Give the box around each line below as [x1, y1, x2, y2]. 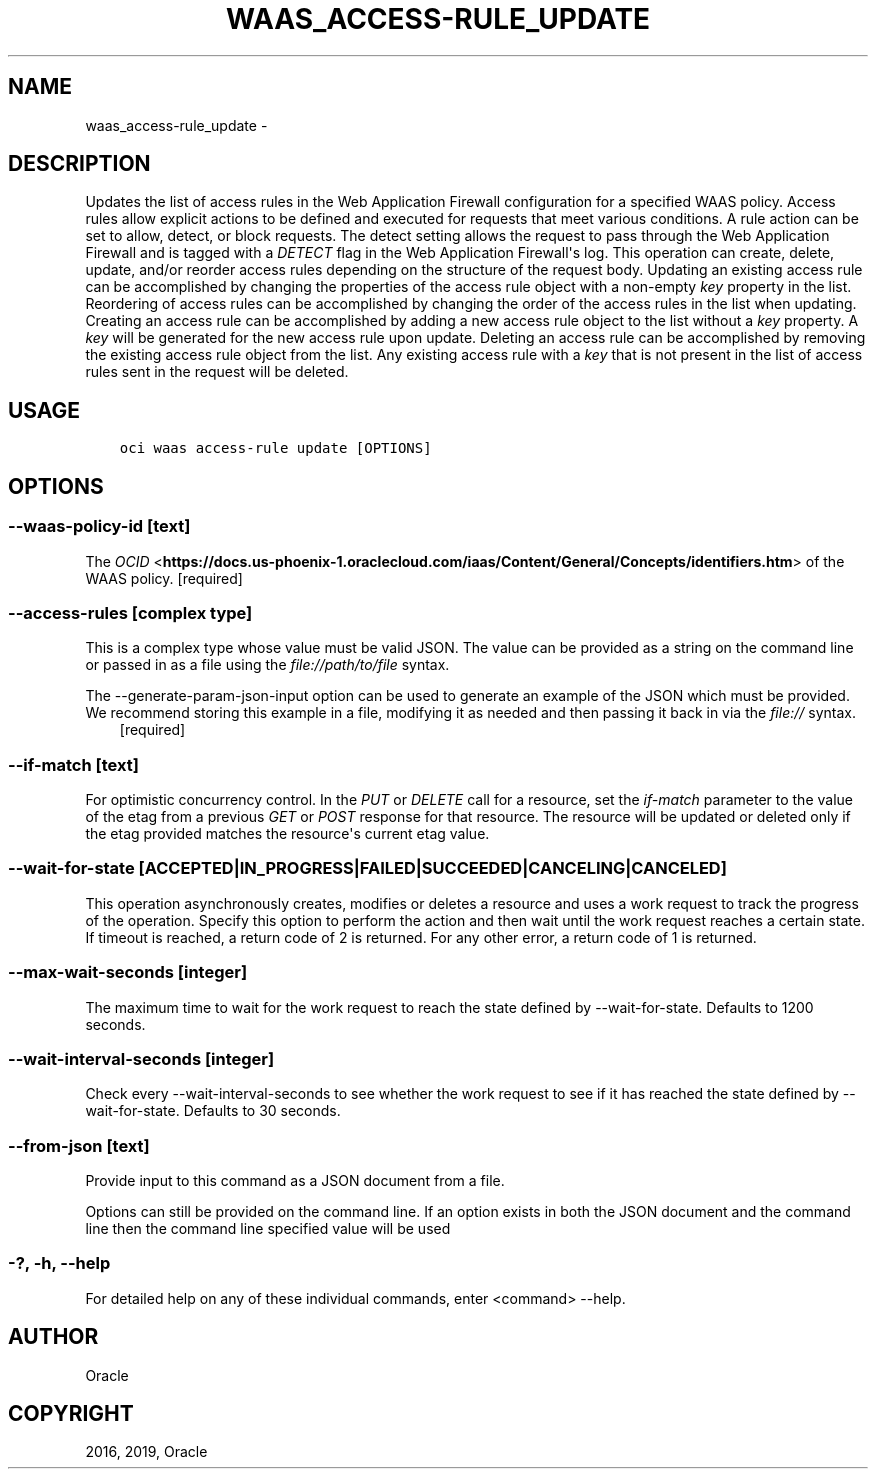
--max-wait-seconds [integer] [8, 962, 248, 983]
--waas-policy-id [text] [8, 516, 191, 537]
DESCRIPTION [8, 151, 151, 177]
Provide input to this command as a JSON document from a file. [85, 1172, 505, 1189]
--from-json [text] [8, 1135, 150, 1156]
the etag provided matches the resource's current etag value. [85, 825, 490, 842]
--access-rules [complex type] [8, 602, 253, 623]
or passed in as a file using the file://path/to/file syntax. [85, 656, 450, 674]
